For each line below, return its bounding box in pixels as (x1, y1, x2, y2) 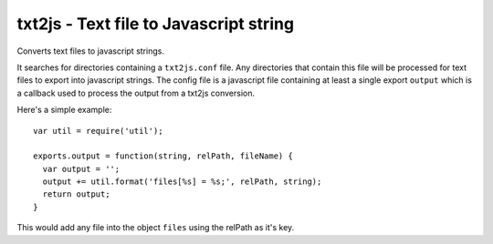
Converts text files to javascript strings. (16, 46, 164, 56)
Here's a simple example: (16, 105, 112, 116)
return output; (42, 189, 110, 199)
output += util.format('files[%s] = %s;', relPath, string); (42, 177, 322, 187)
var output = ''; (42, 164, 121, 174)
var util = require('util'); (33, 126, 163, 136)
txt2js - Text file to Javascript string (16, 14, 295, 34)
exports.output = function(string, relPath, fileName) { (33, 151, 294, 161)
